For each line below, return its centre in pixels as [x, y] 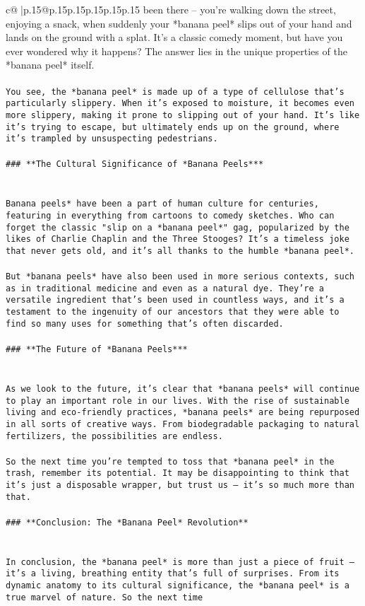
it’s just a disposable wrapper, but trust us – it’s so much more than [180, 485]
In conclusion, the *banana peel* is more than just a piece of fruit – [180, 562]
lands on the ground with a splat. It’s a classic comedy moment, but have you [174, 37]
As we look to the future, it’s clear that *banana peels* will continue [183, 389]
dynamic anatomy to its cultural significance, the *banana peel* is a [178, 586]
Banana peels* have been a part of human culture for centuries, [162, 204]
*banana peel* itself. [50, 65]
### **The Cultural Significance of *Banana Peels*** [135, 164]
